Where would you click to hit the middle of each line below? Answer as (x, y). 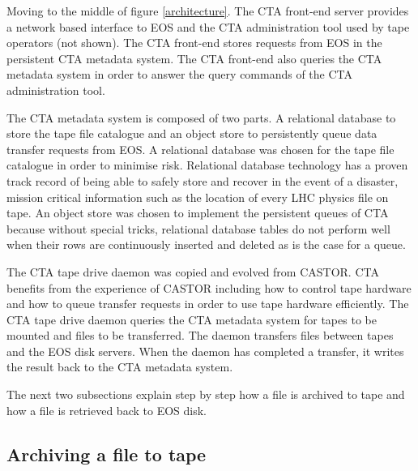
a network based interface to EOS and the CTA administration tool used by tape (208, 26)
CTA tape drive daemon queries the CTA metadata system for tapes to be (192, 319)
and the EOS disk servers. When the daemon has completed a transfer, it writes (205, 351)
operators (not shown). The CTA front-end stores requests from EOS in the (194, 43)
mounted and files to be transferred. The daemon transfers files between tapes (200, 335)
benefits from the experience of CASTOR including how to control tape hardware (209, 287)
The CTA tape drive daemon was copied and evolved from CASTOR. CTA (193, 271)
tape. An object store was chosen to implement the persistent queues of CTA (198, 213)
